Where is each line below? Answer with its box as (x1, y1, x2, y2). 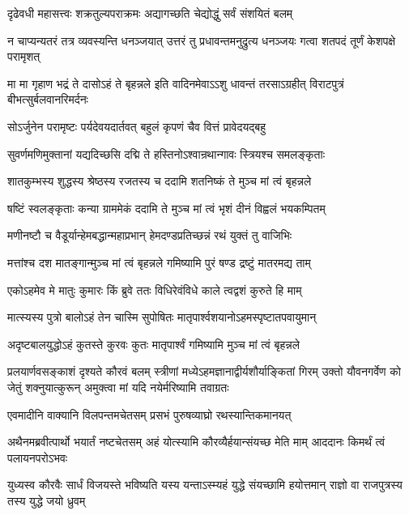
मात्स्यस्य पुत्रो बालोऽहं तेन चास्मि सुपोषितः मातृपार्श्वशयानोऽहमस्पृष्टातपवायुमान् (7, 309, 317, 326)
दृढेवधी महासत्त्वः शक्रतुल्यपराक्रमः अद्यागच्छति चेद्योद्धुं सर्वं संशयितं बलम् (7, 5, 293, 21)
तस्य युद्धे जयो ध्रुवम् (7, 492, 86, 509)
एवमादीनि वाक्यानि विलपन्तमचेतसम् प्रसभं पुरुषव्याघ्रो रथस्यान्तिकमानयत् (7, 406, 292, 423)
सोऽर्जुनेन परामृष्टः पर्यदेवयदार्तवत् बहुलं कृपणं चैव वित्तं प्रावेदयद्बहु (7, 117, 266, 134)
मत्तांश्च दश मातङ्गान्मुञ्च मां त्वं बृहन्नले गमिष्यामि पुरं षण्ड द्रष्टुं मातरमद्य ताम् (7, 253, 311, 270)
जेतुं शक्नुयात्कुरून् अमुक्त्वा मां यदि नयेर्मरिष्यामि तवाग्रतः (7, 378, 229, 395)
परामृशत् (7, 48, 40, 65)
